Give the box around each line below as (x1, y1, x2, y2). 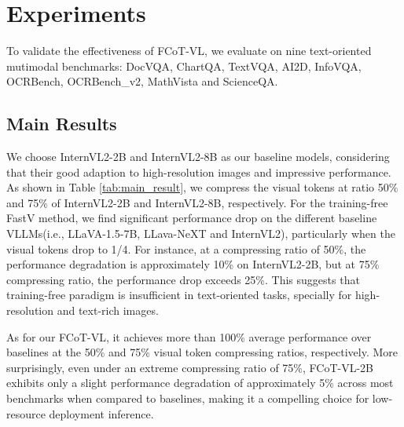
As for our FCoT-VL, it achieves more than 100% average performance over (6, 328, 372, 345)
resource (6, 405, 46, 422)
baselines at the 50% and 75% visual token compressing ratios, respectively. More (6, 344, 398, 360)
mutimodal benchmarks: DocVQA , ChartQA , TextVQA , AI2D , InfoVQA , (6, 57, 362, 74)
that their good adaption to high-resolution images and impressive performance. (6, 163, 391, 180)
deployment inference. (49, 405, 154, 422)
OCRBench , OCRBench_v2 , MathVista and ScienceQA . (6, 73, 278, 89)
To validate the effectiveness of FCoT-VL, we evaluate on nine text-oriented (6, 42, 372, 59)
